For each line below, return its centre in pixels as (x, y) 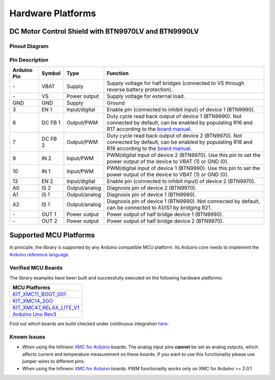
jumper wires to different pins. (54, 361)
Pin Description (29, 60)
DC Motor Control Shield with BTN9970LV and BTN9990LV (104, 31)
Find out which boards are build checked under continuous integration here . (89, 324)
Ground (116, 103)
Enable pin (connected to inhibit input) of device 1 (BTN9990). (181, 110)
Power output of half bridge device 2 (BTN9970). (165, 221)
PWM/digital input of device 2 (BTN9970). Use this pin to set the (184, 155)
